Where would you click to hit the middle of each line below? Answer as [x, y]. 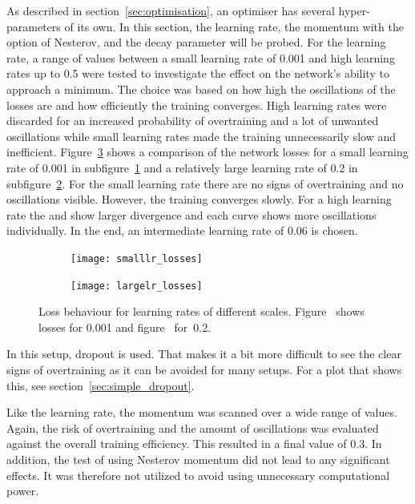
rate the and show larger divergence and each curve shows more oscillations [191, 214]
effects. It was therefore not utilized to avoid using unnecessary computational [198, 475]
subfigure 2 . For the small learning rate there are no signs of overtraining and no [205, 183]
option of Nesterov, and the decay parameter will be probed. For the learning [196, 42]
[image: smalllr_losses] [137, 258]
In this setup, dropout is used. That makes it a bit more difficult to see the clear [204, 354]
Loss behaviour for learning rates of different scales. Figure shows [201, 311]
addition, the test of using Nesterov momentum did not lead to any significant [198, 459]
